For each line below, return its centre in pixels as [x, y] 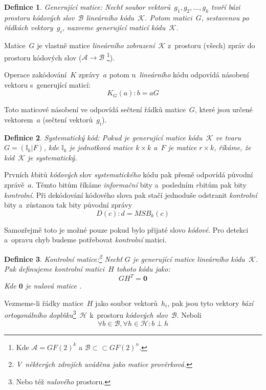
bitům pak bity [223, 184]
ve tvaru [228, 137]
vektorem [19, 119]
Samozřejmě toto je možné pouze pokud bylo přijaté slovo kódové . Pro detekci [126, 229]
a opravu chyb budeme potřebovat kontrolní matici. [85, 240]
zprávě [14, 184]
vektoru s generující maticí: [47, 84]
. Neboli [189, 315]
